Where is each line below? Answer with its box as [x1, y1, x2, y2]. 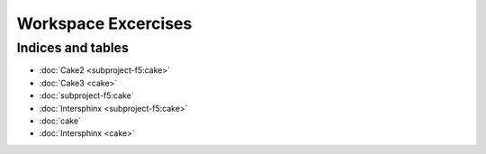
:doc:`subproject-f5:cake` [39, 90, 134, 101]
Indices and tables [16, 40, 130, 56]
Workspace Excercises [16, 14, 193, 33]
